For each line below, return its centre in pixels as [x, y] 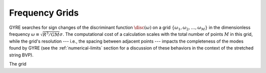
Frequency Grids [44, 13]
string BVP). [21, 55]
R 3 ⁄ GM [51, 34]
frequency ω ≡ [24, 34]
